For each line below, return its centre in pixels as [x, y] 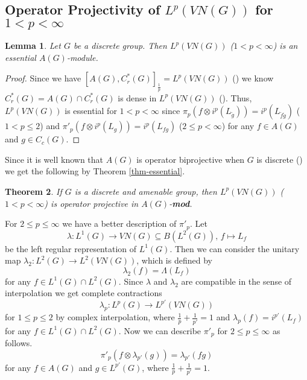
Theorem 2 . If [33, 191]
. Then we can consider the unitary [235, 248]
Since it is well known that [54, 159]
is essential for [91, 111]
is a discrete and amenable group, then [146, 191]
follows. [19, 343]
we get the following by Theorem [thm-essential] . [95, 171]
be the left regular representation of [71, 248]
